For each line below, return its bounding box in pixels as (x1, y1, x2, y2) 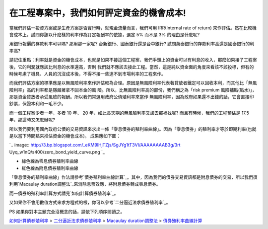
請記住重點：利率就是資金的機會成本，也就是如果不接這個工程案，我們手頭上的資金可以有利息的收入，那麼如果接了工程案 (9, 57, 257, 63)
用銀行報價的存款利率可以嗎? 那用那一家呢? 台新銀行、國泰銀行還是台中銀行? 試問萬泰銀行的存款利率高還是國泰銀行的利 (9, 41, 255, 47)
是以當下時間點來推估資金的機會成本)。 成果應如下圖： (9, 133, 121, 139)
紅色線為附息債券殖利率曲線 (21, 165, 78, 171)
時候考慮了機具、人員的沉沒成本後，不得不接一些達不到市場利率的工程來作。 (9, 71, 166, 76)
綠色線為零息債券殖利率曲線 (21, 158, 78, 164)
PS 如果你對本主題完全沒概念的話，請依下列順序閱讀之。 (9, 209, 125, 215)
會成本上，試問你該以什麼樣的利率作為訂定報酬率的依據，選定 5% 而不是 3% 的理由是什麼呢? (9, 31, 200, 37)
